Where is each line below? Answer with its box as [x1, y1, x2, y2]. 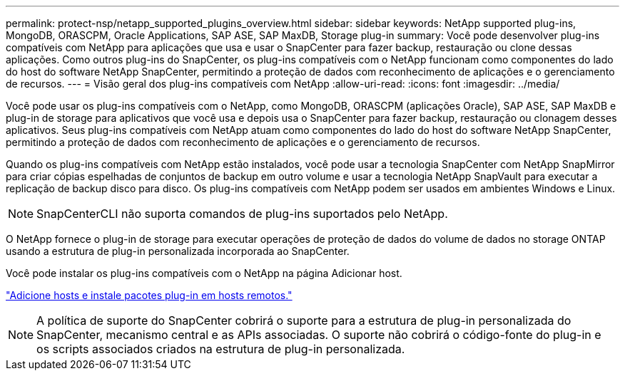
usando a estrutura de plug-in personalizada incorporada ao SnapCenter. [6, 245, 350, 257]
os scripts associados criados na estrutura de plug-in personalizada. [36, 342, 405, 356]
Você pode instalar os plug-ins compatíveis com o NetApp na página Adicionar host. [6, 267, 402, 279]
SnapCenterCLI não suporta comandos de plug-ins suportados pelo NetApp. [36, 207, 448, 221]
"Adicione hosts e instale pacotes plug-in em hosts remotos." [6, 289, 293, 301]
